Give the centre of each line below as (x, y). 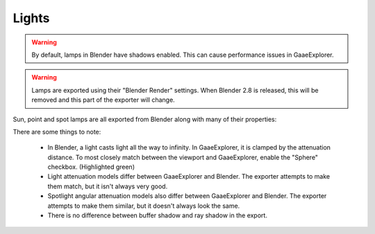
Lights (31, 18)
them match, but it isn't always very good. (108, 186)
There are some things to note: (57, 132)
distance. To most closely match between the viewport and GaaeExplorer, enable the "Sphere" (183, 157)
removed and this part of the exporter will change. (103, 100)
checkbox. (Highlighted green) (91, 167)
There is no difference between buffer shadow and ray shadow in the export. (157, 215)
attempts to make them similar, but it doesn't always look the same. (144, 206)
